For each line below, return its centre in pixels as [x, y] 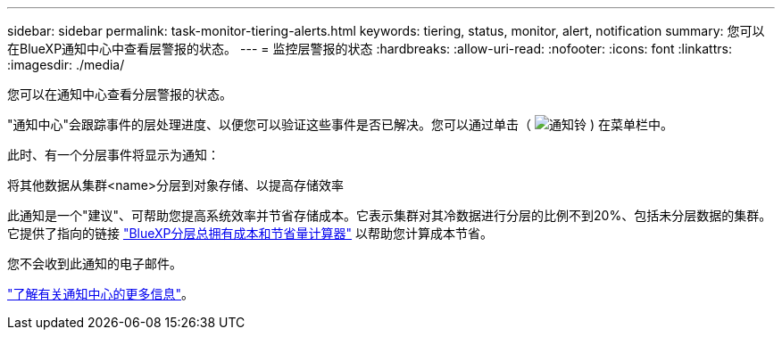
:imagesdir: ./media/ [66, 65]
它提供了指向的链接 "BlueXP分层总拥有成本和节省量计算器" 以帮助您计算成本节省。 [250, 233]
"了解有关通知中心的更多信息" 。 [101, 294]
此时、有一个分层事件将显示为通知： [113, 155]
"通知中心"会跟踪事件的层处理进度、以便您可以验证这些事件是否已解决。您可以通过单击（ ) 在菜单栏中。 [340, 124]
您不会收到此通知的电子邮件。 [95, 263]
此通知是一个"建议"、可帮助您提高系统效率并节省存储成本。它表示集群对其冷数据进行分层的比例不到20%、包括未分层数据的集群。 [390, 215]
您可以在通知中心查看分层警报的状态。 [120, 94]
